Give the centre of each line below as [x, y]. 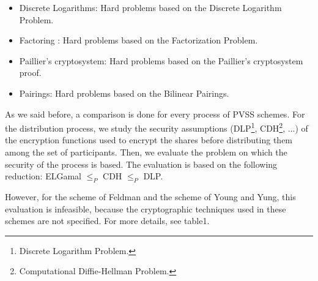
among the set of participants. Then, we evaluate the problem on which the [146, 152]
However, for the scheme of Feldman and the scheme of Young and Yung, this [150, 196]
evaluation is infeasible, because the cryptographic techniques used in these [146, 208]
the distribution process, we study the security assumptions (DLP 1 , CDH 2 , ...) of [157, 127]
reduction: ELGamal [43, 176]
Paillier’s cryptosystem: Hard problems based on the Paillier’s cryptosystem [161, 60]
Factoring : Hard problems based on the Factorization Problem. [139, 40]
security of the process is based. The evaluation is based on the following [141, 164]
